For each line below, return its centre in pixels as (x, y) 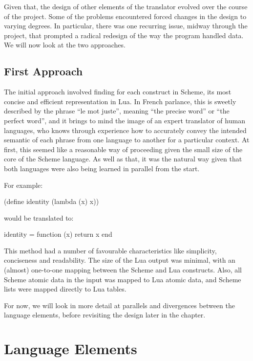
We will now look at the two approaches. (65, 45)
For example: (23, 185)
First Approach (43, 71)
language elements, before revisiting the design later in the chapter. (105, 315)
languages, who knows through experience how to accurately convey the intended (125, 130)
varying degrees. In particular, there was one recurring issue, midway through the (126, 26)
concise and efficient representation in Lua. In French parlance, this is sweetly (120, 101)
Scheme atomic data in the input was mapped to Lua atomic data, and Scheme (123, 279)
